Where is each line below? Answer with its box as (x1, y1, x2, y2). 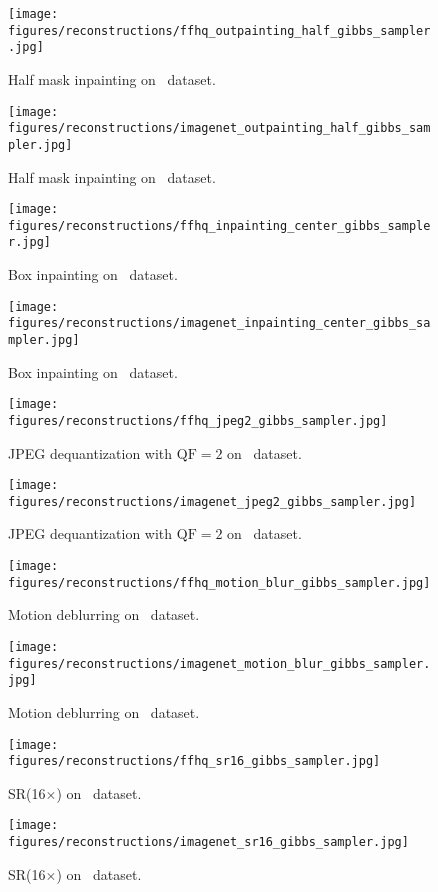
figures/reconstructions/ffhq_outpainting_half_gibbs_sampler (8, 23, 431, 38)
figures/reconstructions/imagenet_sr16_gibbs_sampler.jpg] (8, 835, 409, 850)
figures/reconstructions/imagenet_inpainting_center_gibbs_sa (8, 316, 431, 331)
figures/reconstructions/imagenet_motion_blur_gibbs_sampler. (8, 656, 431, 671)
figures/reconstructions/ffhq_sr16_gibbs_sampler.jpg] (8, 754, 381, 769)
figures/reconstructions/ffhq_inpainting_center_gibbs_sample (8, 218, 431, 233)
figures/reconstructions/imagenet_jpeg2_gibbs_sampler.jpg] (8, 494, 417, 509)
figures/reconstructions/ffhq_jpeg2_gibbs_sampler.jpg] (8, 413, 388, 428)
